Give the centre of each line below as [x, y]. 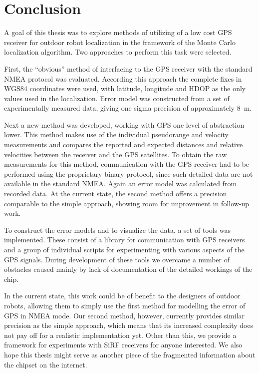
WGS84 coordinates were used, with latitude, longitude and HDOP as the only [125, 88]
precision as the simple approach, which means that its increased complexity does [129, 325]
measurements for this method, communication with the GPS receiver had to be [127, 164]
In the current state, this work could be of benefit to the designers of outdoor [122, 296]
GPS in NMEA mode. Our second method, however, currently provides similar [125, 315]
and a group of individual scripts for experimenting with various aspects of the [124, 249]
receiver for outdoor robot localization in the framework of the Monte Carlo [120, 42]
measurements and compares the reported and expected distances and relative [124, 144]
